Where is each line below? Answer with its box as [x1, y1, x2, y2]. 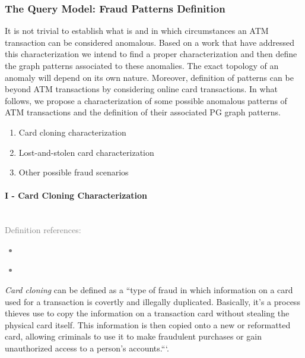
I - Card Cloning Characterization [5, 189, 147, 202]
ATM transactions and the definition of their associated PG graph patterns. [5, 106, 281, 118]
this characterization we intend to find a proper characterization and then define [5, 48, 297, 60]
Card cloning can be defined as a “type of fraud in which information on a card [5, 283, 293, 296]
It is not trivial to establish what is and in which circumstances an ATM [5, 24, 269, 37]
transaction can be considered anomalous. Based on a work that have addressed [5, 36, 295, 48]
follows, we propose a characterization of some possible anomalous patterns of [5, 94, 287, 106]
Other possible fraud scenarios [18, 166, 129, 178]
